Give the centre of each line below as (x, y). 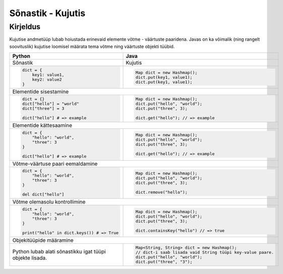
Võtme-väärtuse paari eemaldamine (55, 164)
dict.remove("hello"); (161, 192)
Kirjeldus (25, 27)
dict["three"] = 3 (43, 108)
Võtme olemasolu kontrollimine (49, 202)
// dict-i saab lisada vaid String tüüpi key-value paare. (205, 252)
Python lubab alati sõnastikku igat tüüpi (59, 251)
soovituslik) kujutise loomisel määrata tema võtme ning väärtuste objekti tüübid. (92, 46)
